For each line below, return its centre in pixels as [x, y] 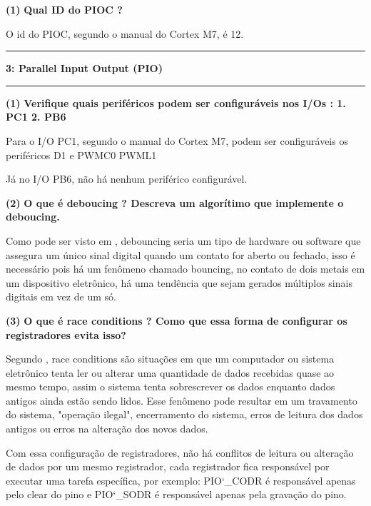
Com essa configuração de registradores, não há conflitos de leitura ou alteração [180, 452]
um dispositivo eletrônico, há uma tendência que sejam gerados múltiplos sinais [179, 282]
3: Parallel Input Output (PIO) [84, 68]
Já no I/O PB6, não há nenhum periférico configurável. [127, 179]
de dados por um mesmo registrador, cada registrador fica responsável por [168, 466]
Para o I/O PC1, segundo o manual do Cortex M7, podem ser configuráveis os [177, 140]
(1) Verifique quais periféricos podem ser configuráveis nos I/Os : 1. [176, 102]
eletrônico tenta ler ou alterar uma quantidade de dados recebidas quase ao [170, 372]
